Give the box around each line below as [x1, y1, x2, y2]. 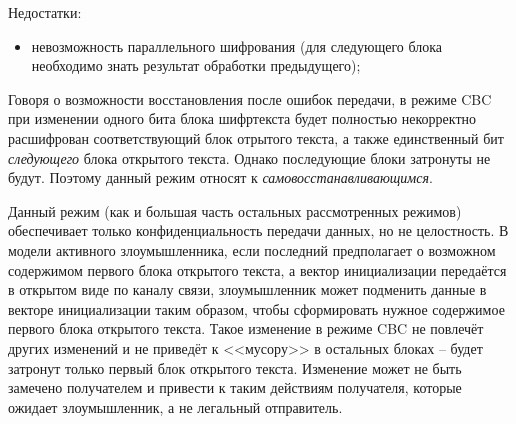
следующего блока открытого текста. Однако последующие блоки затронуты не [8, 147, 491, 168]
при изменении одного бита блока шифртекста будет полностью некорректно [8, 108, 477, 129]
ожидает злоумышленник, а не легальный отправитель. [8, 396, 343, 417]
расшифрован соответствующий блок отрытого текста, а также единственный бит [8, 127, 504, 148]
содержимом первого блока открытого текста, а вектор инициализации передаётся [8, 259, 507, 280]
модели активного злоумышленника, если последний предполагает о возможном [8, 239, 496, 260]
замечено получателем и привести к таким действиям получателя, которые [8, 377, 462, 398]
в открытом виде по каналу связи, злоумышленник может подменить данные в [8, 279, 487, 300]
